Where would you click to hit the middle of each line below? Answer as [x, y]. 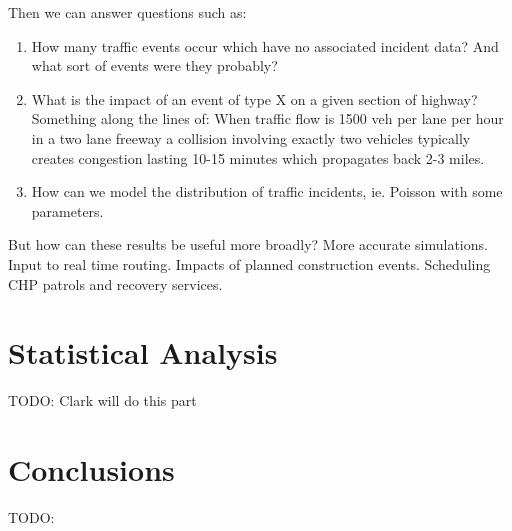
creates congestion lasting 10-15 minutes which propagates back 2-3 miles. [258, 157]
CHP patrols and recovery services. [115, 283]
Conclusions [91, 469]
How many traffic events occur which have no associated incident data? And [265, 45]
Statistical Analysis [143, 352]
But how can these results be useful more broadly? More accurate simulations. [248, 244]
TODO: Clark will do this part [102, 400]
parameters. [67, 210]
